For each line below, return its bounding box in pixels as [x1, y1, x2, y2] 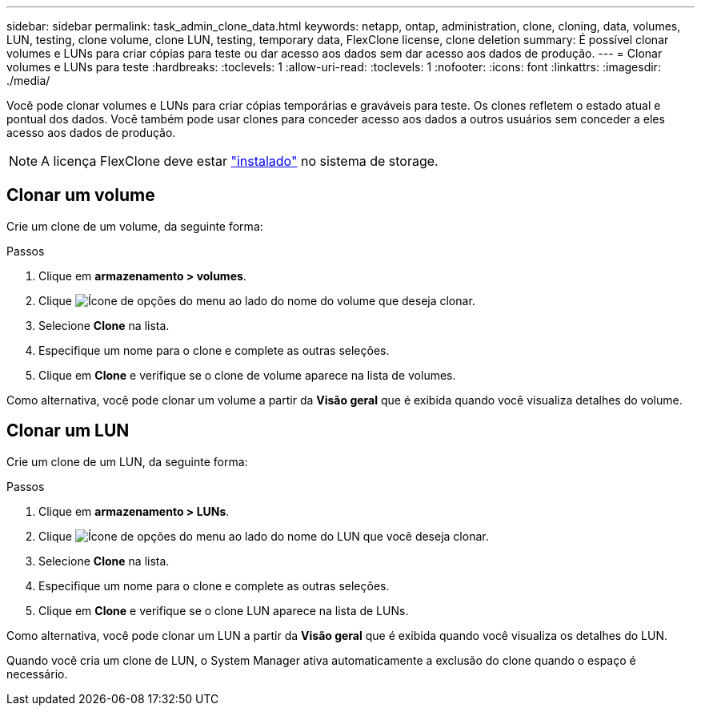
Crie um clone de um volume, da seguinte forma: [6, 219, 263, 233]
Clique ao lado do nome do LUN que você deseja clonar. [38, 529, 489, 543]
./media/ [6, 74, 50, 87]
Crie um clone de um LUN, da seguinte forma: [6, 454, 248, 469]
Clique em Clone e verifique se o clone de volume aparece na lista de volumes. [38, 368, 456, 382]
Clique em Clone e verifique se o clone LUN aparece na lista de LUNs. [38, 603, 409, 617]
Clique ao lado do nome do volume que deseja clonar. [38, 293, 475, 308]
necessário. [6, 666, 68, 681]
